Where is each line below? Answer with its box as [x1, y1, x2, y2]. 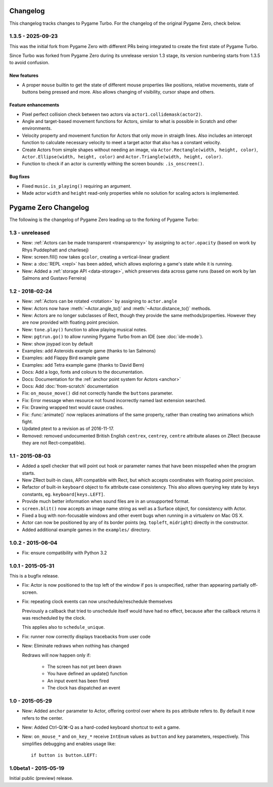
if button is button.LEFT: [31, 753, 98, 758]
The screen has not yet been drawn [47, 663, 121, 670]
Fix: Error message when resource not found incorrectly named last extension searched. [22, 397, 206, 403]
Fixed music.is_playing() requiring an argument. [22, 183, 131, 189]
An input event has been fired [47, 678, 109, 684]
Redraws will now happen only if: [22, 652, 91, 658]
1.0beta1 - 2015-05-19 [9, 764, 65, 771]
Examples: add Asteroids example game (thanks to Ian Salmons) [22, 348, 156, 354]
